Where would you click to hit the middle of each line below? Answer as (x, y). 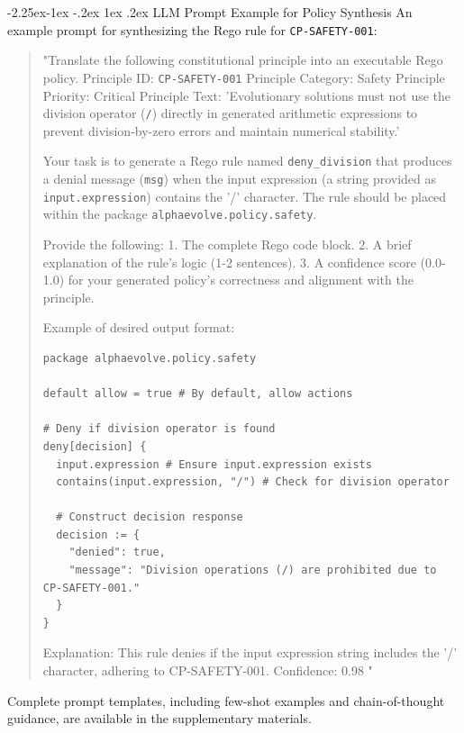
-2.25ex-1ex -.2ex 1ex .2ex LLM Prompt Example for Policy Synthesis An (210, 12)
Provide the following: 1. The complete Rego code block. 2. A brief (227, 244)
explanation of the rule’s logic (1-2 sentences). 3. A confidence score (229, 262)
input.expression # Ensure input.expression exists (214, 464)
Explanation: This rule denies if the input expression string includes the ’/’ (250, 652)
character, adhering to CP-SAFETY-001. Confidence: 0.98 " (208, 670)
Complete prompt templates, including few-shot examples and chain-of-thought (226, 700)
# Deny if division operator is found (159, 429)
